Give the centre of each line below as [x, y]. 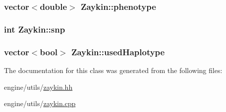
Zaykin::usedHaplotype [118, 52]
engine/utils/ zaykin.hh [38, 87]
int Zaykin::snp [35, 29]
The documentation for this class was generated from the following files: [113, 70]
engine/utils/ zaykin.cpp [40, 103]
